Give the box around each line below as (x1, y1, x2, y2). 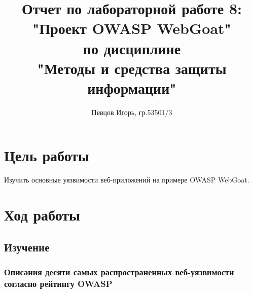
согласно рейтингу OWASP (4, 277, 113, 289)
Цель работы (4, 145, 89, 166)
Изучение (4, 239, 50, 254)
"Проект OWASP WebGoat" (32, 18, 232, 39)
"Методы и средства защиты (37, 57, 227, 78)
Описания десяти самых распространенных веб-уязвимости (4, 266, 234, 278)
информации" (87, 77, 176, 98)
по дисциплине (83, 38, 181, 58)
